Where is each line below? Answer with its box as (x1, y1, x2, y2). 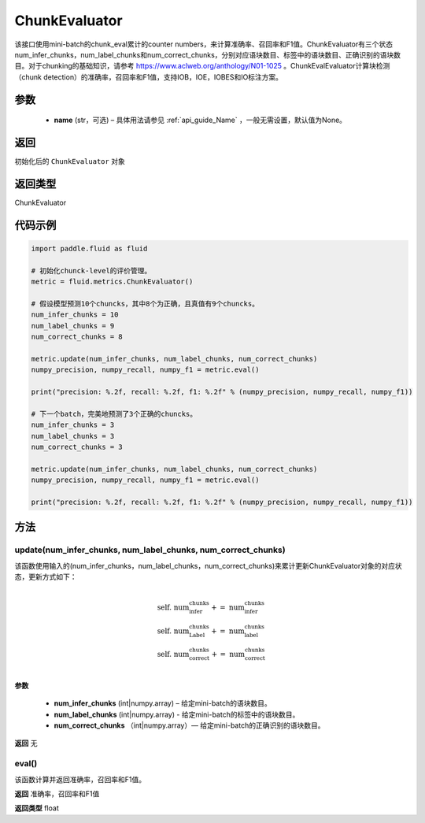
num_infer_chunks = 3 (31, 421, 115, 429)
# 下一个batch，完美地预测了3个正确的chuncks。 (31, 410, 198, 418)
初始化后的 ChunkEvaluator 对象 (14, 157, 125, 166)
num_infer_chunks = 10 (31, 310, 119, 319)
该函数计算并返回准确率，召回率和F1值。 (14, 774, 146, 784)
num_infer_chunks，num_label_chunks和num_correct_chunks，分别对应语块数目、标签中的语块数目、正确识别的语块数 (14, 50, 401, 59)
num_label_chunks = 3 (31, 432, 115, 440)
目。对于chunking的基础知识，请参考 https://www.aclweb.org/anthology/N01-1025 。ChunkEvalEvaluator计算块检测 (14, 61, 390, 71)
